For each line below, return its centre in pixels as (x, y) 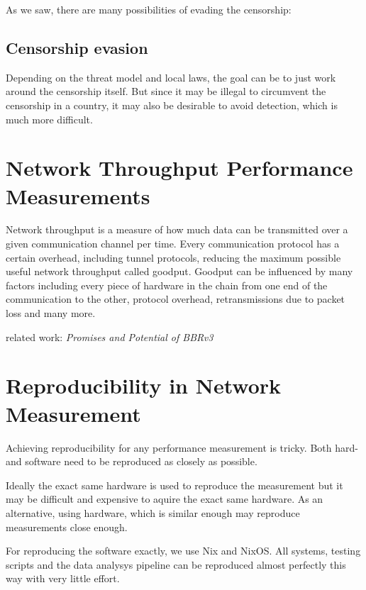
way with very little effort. (63, 578)
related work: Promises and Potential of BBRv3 (110, 336)
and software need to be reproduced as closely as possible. (132, 461)
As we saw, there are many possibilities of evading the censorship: (149, 9)
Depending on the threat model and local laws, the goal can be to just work (171, 77)
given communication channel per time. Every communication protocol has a (173, 244)
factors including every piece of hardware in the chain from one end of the (167, 285)
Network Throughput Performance (179, 168)
